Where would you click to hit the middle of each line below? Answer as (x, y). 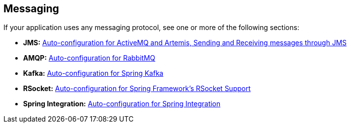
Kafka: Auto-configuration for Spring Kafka (93, 73)
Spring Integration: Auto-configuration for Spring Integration (122, 104)
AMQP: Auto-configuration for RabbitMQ (89, 58)
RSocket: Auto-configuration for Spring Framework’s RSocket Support (137, 89)
